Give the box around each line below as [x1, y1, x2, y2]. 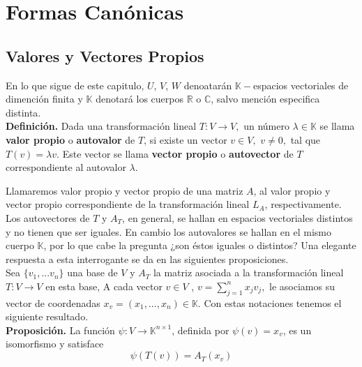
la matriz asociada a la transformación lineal [153, 265, 344, 280]
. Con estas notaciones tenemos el [197, 295, 342, 310]
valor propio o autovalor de [6, 132, 135, 147]
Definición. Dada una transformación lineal [6, 119, 197, 133]
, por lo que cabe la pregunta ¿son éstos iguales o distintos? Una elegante [43, 238, 356, 253]
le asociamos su [269, 278, 335, 293]
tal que [290, 132, 321, 147]
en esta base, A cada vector [45, 278, 163, 293]
